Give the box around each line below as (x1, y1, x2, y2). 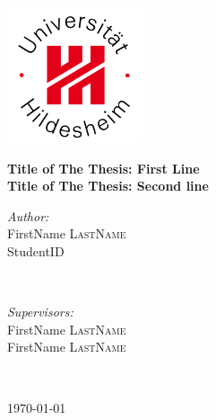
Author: (7, 206, 49, 225)
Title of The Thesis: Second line (7, 176, 209, 195)
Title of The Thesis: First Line (7, 158, 200, 177)
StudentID (7, 241, 65, 260)
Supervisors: (7, 302, 73, 321)
